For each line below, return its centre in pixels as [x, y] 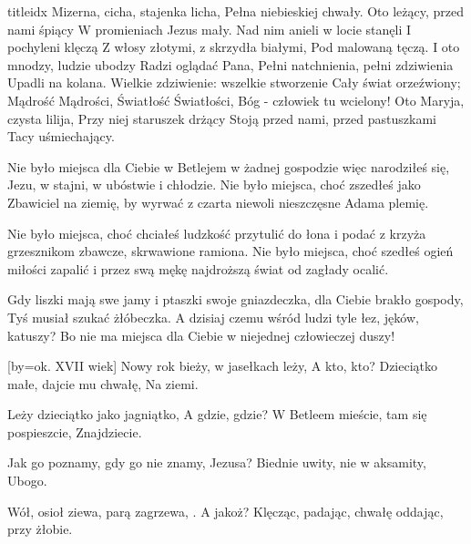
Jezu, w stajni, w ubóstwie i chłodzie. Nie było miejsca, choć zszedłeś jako [214, 185]
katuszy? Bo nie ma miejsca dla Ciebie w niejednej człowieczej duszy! [201, 335]
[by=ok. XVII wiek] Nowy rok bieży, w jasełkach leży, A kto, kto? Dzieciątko [223, 366]
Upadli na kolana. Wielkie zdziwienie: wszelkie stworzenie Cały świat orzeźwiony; [234, 82]
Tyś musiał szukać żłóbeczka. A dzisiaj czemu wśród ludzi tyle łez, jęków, [213, 317]
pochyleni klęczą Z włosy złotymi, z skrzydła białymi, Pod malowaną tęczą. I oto [234, 47]
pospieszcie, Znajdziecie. [75, 431]
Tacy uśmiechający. [61, 136]
